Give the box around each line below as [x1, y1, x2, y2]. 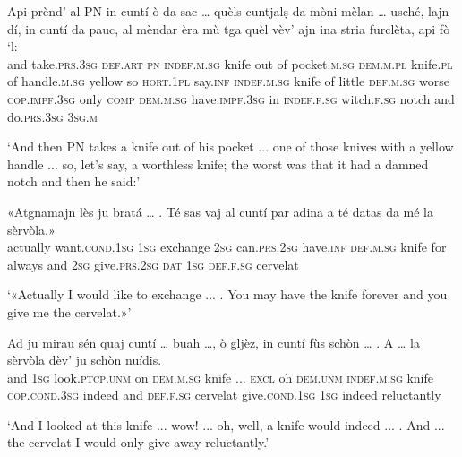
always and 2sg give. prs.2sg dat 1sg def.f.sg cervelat [7, 254, 299, 273]
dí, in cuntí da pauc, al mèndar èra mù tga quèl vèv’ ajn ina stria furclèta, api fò [7, 19, 450, 38]
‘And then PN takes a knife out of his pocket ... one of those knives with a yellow [7, 137, 454, 156]
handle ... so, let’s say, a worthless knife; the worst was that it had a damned [7, 154, 429, 173]
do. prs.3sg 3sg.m [7, 107, 98, 125]
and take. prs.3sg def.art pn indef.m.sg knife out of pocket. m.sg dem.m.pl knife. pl [7, 54, 453, 73]
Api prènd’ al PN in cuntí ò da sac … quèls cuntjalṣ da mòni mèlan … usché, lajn [7, 2, 449, 20]
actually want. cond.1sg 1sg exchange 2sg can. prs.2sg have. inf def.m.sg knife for [7, 237, 447, 256]
